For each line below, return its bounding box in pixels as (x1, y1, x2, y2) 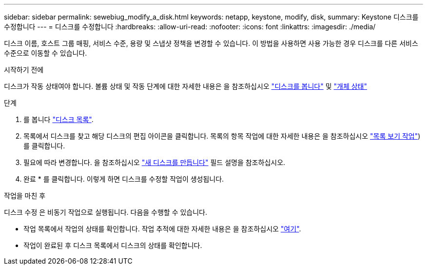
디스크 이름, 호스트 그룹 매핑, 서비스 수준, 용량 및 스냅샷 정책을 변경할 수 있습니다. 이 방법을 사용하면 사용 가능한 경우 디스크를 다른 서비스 (4, 39, 418, 47)
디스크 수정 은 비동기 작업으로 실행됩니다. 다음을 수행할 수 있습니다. (4, 208, 208, 216)
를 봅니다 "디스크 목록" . (23, 115, 94, 124)
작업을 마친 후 (4, 191, 46, 200)
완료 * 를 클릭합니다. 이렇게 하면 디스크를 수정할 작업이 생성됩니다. (23, 175, 224, 183)
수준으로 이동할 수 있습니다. (4, 49, 87, 57)
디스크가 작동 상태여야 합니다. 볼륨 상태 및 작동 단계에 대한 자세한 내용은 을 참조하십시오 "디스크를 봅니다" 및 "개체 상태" (4, 82, 368, 90)
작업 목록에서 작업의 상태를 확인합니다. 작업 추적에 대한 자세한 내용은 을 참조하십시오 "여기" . (23, 225, 301, 233)
